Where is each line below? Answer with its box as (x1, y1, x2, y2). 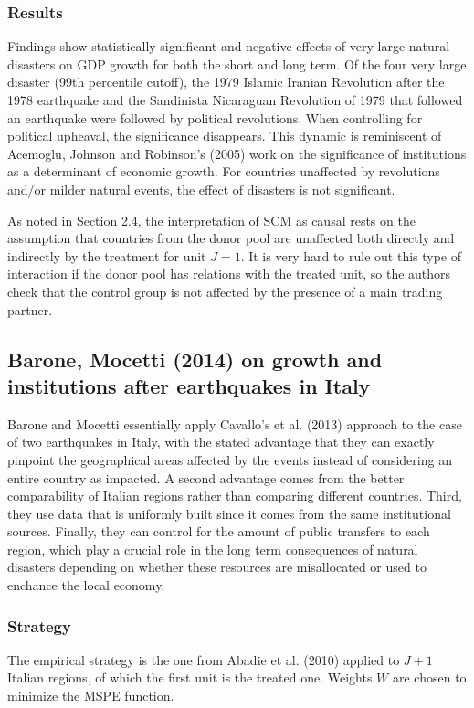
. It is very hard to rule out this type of (240, 246, 462, 265)
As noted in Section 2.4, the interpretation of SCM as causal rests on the (7, 210, 416, 229)
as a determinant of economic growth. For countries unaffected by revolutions (7, 162, 440, 181)
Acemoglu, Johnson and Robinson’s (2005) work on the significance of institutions (7, 143, 467, 163)
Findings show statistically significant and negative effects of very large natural (7, 37, 450, 56)
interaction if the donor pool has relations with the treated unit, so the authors (7, 264, 451, 283)
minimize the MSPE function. (7, 686, 174, 705)
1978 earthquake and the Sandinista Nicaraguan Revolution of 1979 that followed (7, 90, 463, 109)
